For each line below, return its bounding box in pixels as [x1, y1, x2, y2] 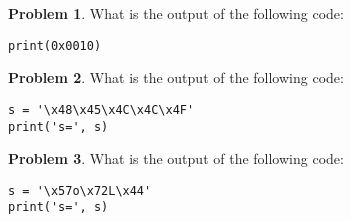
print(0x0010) [8, 38, 102, 53]
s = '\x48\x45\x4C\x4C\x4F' [8, 102, 195, 117]
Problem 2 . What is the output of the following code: [8, 67, 344, 88]
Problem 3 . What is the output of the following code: [8, 148, 344, 169]
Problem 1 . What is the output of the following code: [8, 3, 344, 23]
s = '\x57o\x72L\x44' [8, 183, 152, 198]
